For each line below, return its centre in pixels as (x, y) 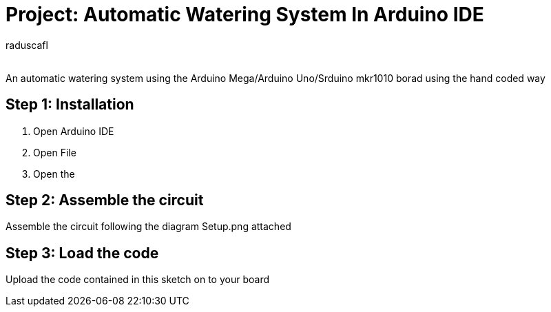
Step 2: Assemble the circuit (105, 200)
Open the (54, 174)
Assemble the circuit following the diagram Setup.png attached (148, 227)
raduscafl (27, 45)
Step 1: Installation (70, 105)
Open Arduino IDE (74, 131)
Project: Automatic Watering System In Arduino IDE (245, 14)
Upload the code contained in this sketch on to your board (137, 280)
